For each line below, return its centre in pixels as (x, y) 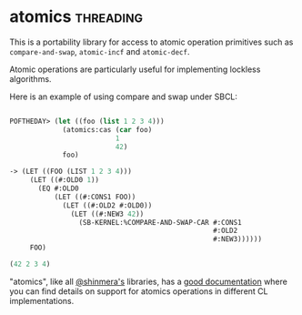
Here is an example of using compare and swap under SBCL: (124, 97)
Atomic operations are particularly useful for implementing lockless (135, 69)
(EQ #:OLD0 (58, 188)
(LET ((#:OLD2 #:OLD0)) (107, 205)
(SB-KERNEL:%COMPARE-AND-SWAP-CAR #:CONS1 (161, 222)
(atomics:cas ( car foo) (107, 129)
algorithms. (30, 78)
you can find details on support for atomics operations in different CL (139, 291)
